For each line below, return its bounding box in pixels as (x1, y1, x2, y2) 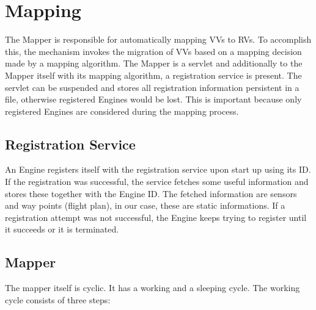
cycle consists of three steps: (5, 293, 111, 306)
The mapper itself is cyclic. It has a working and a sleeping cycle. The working (5, 281, 300, 294)
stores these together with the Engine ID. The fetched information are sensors (5, 187, 297, 200)
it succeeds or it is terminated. (5, 223, 119, 236)
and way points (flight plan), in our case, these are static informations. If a (5, 199, 285, 212)
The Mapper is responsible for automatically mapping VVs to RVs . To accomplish (5, 33, 312, 46)
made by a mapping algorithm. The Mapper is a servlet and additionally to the (5, 57, 303, 70)
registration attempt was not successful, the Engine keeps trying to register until (5, 211, 307, 223)
